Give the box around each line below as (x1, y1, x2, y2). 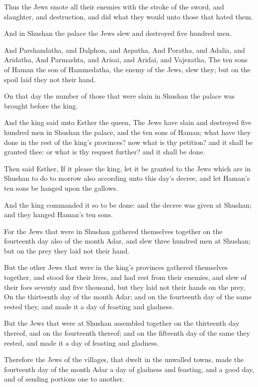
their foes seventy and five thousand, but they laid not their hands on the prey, (4, 281, 246, 292)
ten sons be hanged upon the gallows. (4, 182, 118, 193)
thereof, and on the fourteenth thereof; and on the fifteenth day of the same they (4, 328, 250, 338)
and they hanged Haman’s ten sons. (4, 209, 113, 220)
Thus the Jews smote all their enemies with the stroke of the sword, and (4, 1, 224, 11)
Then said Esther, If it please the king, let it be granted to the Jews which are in (4, 163, 251, 173)
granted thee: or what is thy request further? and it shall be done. (4, 146, 205, 157)
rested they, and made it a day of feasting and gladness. (4, 301, 174, 311)
